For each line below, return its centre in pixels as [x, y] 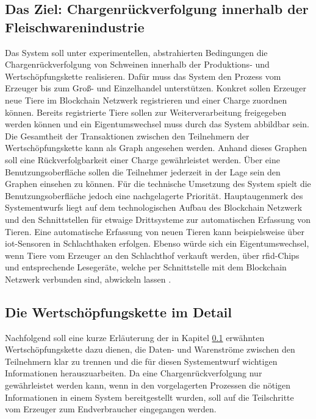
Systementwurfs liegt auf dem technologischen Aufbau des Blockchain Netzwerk [154, 207]
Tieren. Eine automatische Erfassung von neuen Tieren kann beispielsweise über [155, 231]
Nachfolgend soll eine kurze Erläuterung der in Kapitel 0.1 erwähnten [135, 337]
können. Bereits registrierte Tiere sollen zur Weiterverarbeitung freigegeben [146, 112]
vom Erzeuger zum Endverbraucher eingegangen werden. [111, 409]
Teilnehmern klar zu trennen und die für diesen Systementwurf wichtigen [141, 361]
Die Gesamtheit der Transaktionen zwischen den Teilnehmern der [127, 136]
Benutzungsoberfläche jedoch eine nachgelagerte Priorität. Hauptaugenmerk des [154, 195]
